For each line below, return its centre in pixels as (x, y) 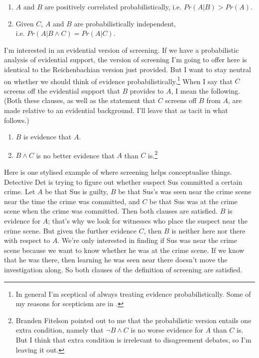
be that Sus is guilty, (77, 191)
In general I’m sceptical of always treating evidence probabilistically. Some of (133, 294)
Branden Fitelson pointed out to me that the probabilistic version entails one (133, 320)
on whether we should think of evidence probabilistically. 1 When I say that (118, 80)
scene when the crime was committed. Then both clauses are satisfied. (111, 211)
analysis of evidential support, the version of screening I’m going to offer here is (126, 60)
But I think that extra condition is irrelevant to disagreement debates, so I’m (133, 339)
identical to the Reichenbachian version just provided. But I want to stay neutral (128, 69)
